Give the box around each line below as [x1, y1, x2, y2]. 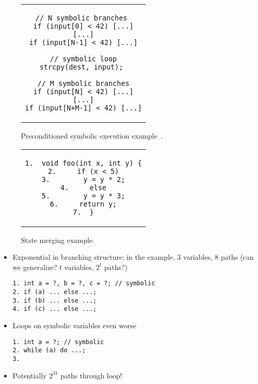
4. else [60, 183, 107, 192]
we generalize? [12, 261, 57, 272]
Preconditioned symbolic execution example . [21, 130, 163, 141]
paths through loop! [60, 370, 122, 380]
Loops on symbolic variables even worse [12, 320, 137, 330]
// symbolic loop [50, 55, 117, 63]
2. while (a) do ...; [12, 347, 86, 354]
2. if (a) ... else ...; [12, 288, 97, 296]
